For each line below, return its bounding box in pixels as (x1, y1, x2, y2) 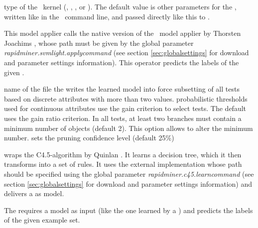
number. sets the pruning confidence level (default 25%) (4, 132, 174, 143)
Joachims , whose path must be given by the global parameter (4, 37, 194, 48)
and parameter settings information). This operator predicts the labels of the (4, 57, 239, 67)
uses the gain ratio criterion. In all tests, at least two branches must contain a (4, 113, 242, 123)
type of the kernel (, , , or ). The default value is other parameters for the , (4, 1, 237, 11)
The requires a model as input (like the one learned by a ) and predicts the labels (4, 205, 253, 215)
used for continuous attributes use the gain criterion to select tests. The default (4, 103, 247, 114)
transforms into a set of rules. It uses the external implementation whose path (4, 159, 242, 169)
